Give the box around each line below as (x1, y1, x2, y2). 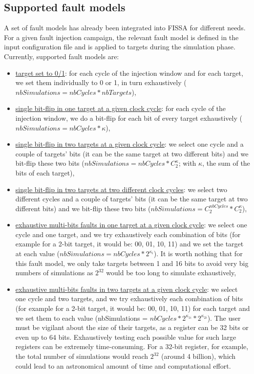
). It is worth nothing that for (153, 248, 243, 259)
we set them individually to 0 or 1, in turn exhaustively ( (15, 77, 187, 88)
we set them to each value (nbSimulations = (15, 312, 148, 323)
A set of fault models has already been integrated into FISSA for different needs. (4, 22, 246, 33)
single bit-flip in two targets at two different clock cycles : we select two (15, 184, 227, 194)
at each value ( (15, 248, 60, 259)
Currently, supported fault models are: (4, 51, 119, 61)
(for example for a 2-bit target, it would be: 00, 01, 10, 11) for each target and (15, 303, 250, 313)
